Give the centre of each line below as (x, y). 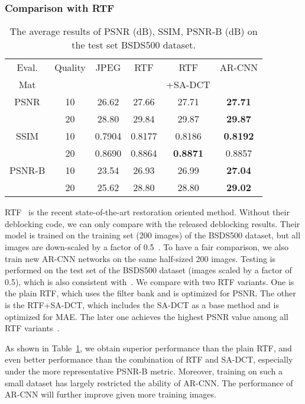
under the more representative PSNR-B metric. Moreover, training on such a (144, 371)
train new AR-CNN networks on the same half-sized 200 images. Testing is (140, 258)
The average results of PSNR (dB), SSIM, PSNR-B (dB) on (134, 31)
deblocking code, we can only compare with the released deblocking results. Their (152, 223)
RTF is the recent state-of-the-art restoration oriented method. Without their (147, 212)
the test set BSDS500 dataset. (134, 45)
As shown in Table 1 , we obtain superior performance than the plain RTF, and (148, 348)
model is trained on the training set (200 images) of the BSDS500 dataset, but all (153, 235)
